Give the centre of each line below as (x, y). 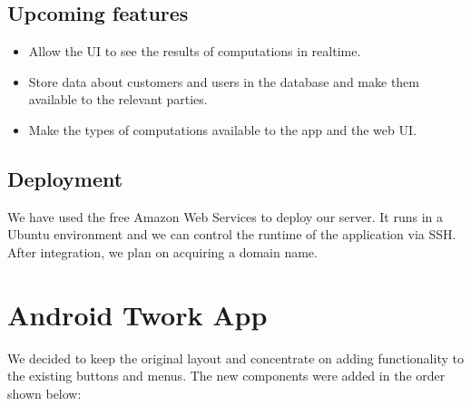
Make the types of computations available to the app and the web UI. (222, 129)
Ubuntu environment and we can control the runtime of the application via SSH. (232, 234)
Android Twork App (137, 314)
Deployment (65, 178)
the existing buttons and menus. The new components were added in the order (226, 376)
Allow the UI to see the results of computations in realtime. (195, 51)
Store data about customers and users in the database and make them (224, 81)
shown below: (44, 393)
